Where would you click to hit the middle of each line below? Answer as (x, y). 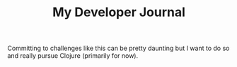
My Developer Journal (119, 12)
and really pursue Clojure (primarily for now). (73, 56)
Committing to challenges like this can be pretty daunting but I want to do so (118, 48)
